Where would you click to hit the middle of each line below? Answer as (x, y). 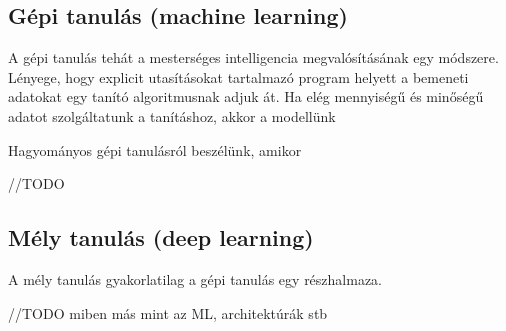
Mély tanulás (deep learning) (161, 237)
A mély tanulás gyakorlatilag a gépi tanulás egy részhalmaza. (195, 278)
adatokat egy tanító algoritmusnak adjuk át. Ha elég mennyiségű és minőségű (246, 96)
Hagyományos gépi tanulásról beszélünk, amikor (155, 149)
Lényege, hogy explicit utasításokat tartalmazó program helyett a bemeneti (238, 76)
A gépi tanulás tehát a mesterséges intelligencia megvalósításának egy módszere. (253, 57)
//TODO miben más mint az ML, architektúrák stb (168, 312)
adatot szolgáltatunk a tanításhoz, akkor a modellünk (172, 115)
